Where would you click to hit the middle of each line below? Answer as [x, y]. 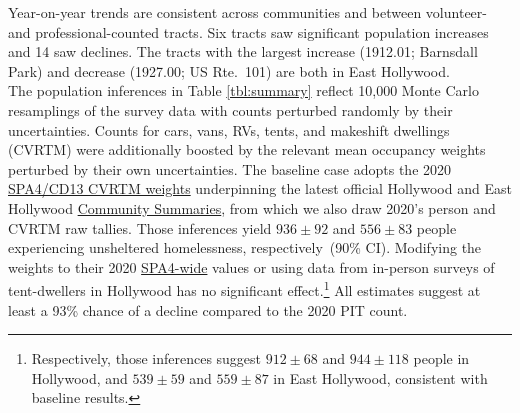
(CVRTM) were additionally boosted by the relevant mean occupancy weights [247, 149]
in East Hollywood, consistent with [380, 377]
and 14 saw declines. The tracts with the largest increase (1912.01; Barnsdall [243, 51]
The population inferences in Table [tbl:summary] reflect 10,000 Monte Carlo [243, 90]
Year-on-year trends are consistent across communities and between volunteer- [247, 12]
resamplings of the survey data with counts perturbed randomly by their [230, 109]
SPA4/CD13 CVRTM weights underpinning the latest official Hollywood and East [260, 188]
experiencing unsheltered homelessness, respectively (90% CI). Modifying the [245, 247]
